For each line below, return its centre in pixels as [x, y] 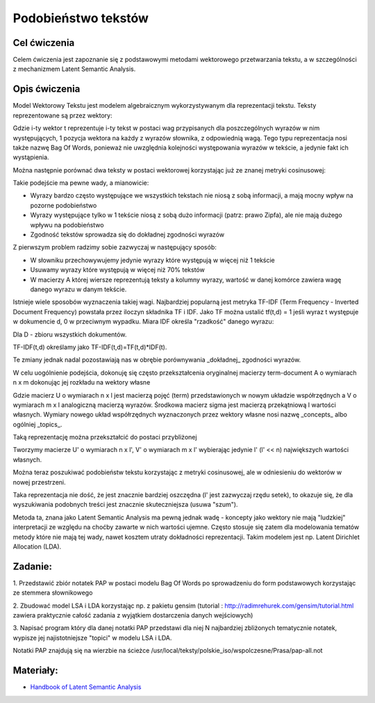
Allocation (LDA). [37, 547]
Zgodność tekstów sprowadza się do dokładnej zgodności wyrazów [127, 235]
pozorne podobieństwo [64, 205]
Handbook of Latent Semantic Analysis [86, 687]
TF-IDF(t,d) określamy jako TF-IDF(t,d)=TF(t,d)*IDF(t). [90, 347]
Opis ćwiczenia [47, 89]
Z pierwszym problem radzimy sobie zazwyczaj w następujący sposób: [115, 248]
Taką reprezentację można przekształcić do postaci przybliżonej [105, 437]
